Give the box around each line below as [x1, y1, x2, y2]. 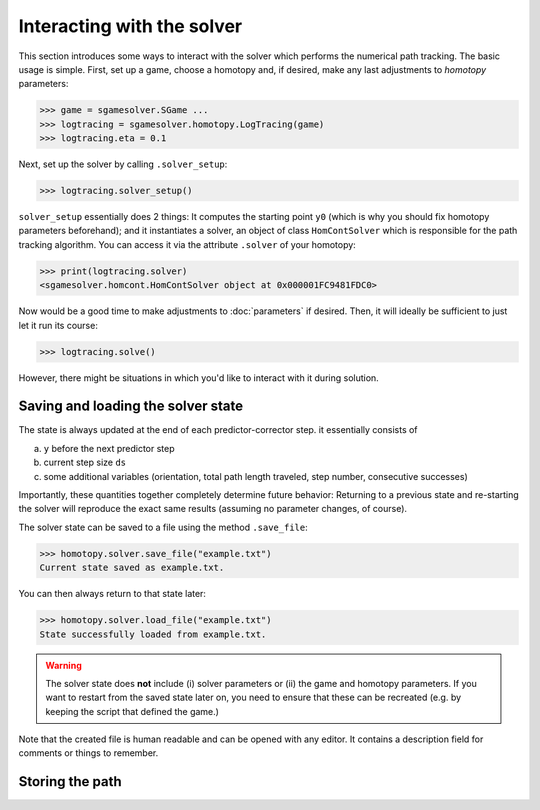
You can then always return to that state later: [18, 588, 207, 600]
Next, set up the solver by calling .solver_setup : [18, 158, 228, 170]
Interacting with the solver [18, 15, 243, 37]
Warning [45, 659, 82, 671]
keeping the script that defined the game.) [45, 705, 220, 717]
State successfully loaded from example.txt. [39, 628, 267, 640]
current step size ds [43, 456, 127, 469]
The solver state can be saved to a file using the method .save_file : [18, 521, 309, 533]
